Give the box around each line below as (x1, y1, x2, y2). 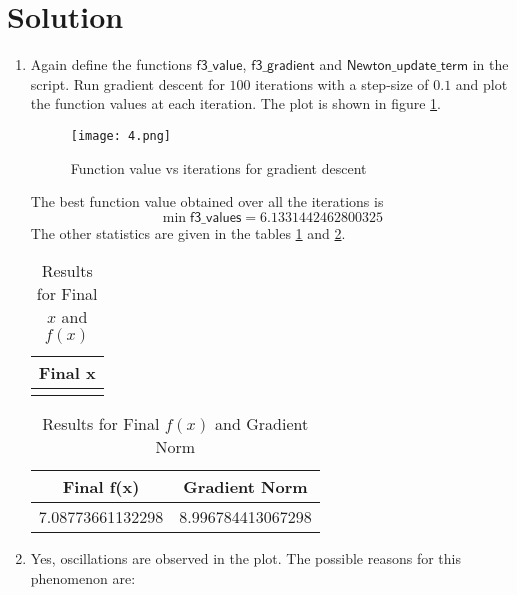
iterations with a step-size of (255, 73, 429, 94)
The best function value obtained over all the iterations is (30, 191, 384, 212)
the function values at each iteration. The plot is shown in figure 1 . (30, 93, 442, 114)
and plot (455, 73, 508, 94)
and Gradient (215, 412, 309, 436)
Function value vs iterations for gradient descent (70, 157, 367, 178)
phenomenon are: (30, 567, 136, 588)
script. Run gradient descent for (30, 73, 225, 94)
